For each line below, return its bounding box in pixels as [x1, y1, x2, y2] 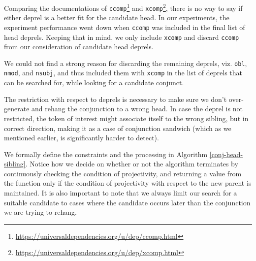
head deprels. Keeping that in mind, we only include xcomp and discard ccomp [4, 32, 239, 42]
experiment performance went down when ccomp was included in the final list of [4, 22, 245, 32]
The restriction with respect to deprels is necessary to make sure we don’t [4, 94, 227, 104]
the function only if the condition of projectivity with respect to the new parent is [4, 178, 252, 188]
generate [4, 103, 30, 114]
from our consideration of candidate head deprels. [4, 41, 154, 52]
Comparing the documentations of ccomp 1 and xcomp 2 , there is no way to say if [4, 1, 243, 13]
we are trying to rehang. [4, 207, 77, 217]
